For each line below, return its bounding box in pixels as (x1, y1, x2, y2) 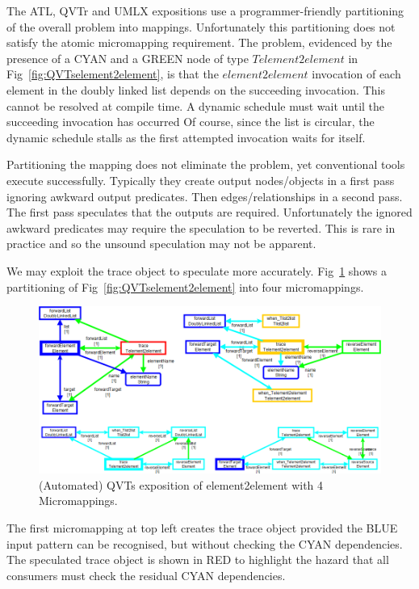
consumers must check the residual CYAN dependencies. (6, 566, 286, 583)
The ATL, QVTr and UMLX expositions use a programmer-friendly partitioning (6, 2, 404, 19)
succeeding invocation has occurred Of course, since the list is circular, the (6, 113, 375, 130)
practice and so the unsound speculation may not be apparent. (6, 235, 316, 252)
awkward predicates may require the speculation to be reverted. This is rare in (6, 219, 396, 236)
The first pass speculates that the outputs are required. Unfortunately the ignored (6, 204, 413, 221)
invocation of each (312, 65, 401, 82)
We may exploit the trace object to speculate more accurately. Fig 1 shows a (6, 262, 388, 279)
